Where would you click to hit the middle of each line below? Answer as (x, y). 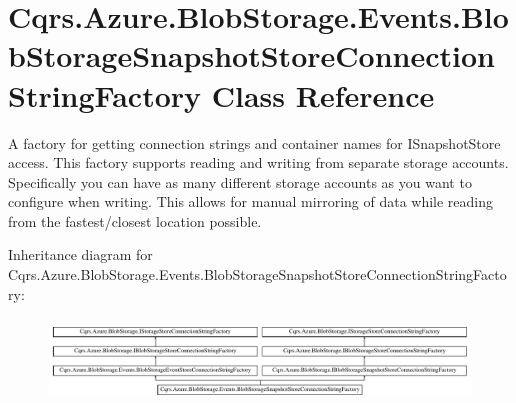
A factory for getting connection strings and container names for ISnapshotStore (254, 142)
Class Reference (323, 94)
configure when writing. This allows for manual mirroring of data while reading (251, 201)
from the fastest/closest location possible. (135, 220)
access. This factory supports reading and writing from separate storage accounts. (258, 162)
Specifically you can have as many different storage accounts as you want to (240, 181)
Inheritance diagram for (80, 254)
